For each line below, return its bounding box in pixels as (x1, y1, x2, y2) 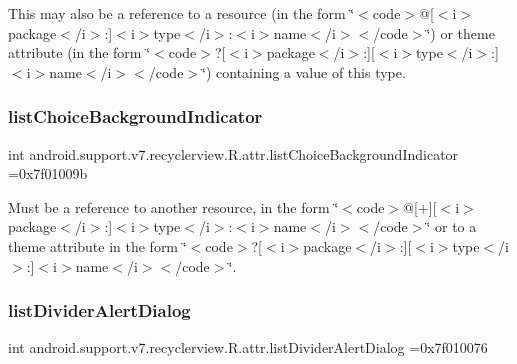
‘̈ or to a (426, 216, 477, 237)
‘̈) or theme (426, 22, 495, 43)
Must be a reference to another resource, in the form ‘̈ (8, 196, 339, 217)
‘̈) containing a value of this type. (202, 61, 406, 82)
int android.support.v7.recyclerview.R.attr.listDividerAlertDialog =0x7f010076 (8, 337, 488, 358)
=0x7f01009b (8, 163, 88, 184)
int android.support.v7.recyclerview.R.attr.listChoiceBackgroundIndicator (8, 143, 459, 164)
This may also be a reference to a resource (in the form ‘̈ (8, 3, 355, 23)
